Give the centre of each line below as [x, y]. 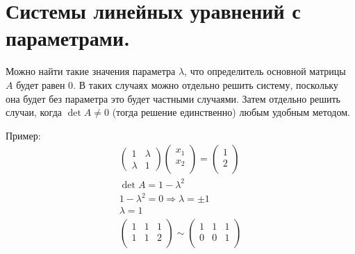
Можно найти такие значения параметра [91, 71]
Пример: [23, 135]
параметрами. [68, 38]
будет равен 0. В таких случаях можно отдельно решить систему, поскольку [177, 84]
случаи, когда [34, 112]
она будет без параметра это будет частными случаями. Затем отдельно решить [173, 98]
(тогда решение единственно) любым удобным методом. [231, 112]
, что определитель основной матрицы [265, 71]
